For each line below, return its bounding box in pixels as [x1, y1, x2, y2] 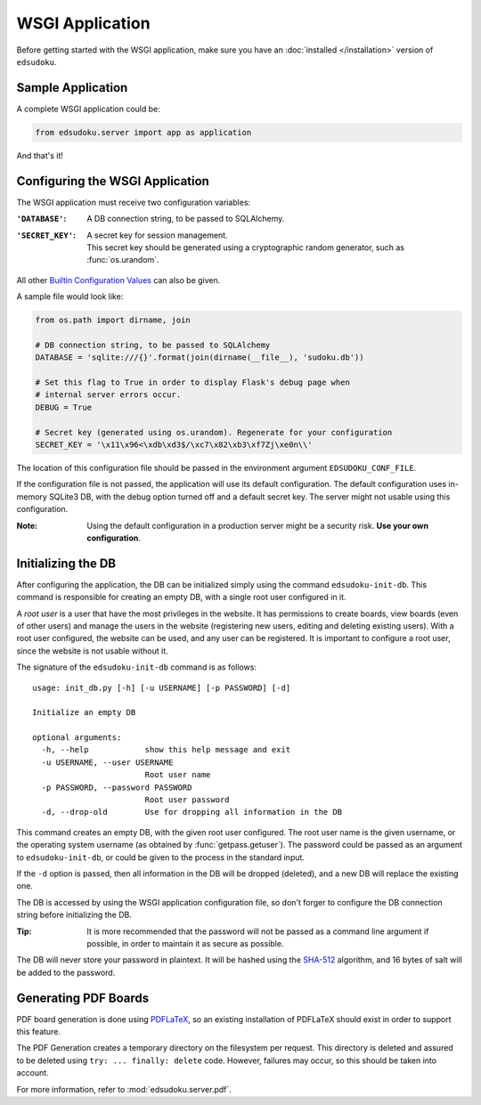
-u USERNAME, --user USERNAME [41, 757, 174, 768]
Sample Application [16, 80, 128, 95]
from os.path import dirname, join [35, 315, 191, 325]
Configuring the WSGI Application [16, 174, 209, 189]
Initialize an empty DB [32, 708, 136, 718]
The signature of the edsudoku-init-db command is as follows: [16, 662, 257, 672]
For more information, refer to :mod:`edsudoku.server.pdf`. [16, 1084, 232, 1094]
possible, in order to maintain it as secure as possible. [86, 938, 284, 948]
